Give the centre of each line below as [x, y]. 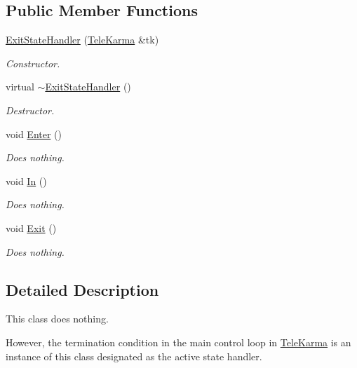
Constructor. [33, 63]
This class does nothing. [57, 319]
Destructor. [30, 110]
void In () [26, 180]
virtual [20, 87]
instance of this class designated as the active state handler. [134, 356]
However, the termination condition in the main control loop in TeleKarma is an [178, 342]
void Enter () [34, 134]
